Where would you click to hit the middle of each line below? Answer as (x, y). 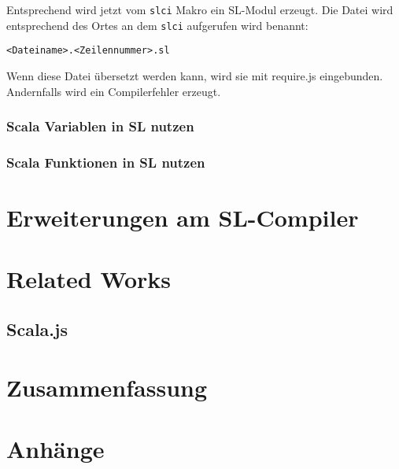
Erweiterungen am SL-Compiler (183, 218)
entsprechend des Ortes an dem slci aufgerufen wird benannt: (157, 25)
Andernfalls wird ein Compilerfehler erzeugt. (114, 91)
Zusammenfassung (107, 387)
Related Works (89, 279)
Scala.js (37, 329)
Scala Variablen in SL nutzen (100, 126)
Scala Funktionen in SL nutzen (106, 162)
